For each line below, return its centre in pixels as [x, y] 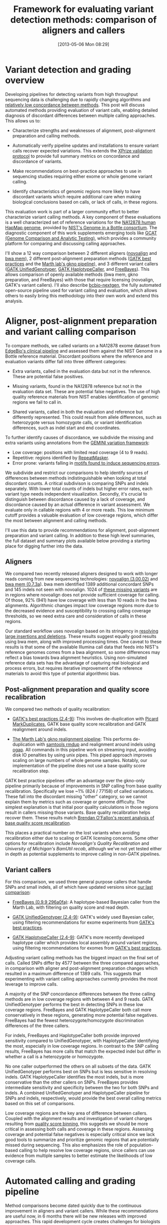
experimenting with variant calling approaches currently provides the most [82, 979]
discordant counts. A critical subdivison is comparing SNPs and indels [77, 483]
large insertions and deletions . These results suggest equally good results [81, 636]
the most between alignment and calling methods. [56, 520]
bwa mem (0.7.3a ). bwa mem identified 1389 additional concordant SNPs [80, 584]
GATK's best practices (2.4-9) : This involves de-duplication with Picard [85, 719]
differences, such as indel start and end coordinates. [66, 428]
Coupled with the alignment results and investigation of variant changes [79, 1119]
